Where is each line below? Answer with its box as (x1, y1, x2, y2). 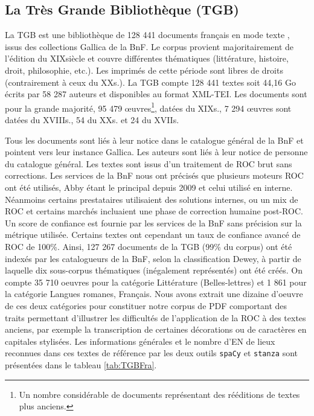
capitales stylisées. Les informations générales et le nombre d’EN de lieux (5, 334, 275, 347)
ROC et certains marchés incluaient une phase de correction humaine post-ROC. (5, 205, 303, 217)
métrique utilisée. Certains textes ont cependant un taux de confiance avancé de (5, 228, 301, 241)
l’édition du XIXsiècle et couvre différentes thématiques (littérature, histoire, (5, 52, 289, 65)
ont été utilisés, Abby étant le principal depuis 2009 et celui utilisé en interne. (5, 181, 293, 193)
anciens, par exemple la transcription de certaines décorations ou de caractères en (5, 323, 307, 336)
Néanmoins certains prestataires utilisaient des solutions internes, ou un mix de (5, 193, 298, 205)
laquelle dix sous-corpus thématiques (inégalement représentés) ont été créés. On (5, 264, 303, 277)
